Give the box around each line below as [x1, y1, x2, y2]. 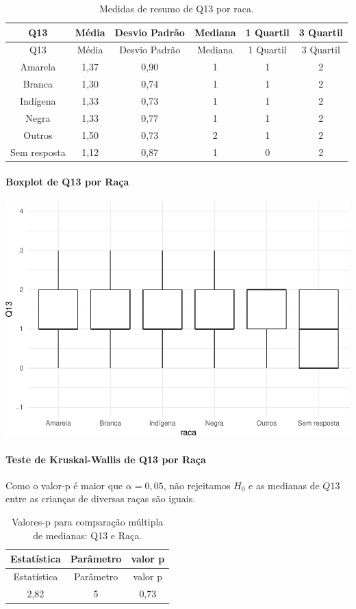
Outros [23, 127, 53, 142]
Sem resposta [10, 144, 66, 159]
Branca [23, 77, 53, 91]
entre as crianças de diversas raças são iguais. [5, 491, 196, 506]
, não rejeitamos [163, 478, 231, 492]
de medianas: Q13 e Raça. [33, 528, 142, 542]
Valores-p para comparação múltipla [11, 515, 164, 528]
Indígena [20, 93, 56, 107]
